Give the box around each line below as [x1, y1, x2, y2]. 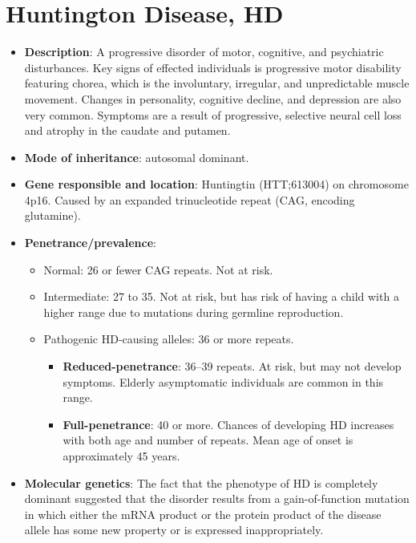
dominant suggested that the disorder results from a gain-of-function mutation [24, 490, 410, 507]
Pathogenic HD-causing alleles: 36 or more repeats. [43, 330, 294, 347]
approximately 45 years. [63, 448, 180, 464]
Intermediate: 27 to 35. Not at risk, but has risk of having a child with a [43, 288, 399, 305]
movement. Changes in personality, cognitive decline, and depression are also [24, 90, 402, 107]
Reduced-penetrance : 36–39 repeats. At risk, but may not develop [63, 358, 402, 375]
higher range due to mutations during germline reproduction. [43, 303, 344, 320]
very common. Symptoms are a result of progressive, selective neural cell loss [24, 106, 402, 123]
